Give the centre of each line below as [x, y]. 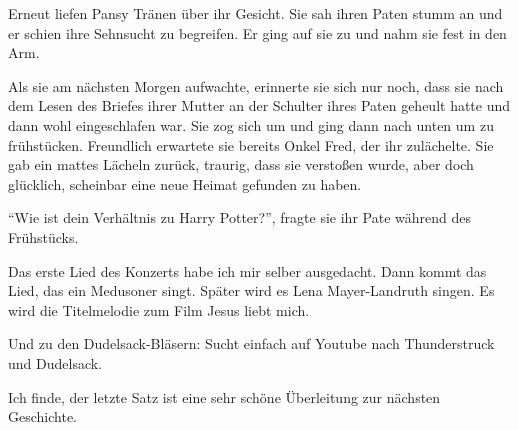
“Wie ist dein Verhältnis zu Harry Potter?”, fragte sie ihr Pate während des [239, 217]
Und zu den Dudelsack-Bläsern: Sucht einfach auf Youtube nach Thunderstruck [251, 343]
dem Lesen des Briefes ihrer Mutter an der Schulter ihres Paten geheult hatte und [259, 105]
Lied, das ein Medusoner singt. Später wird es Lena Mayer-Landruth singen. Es [251, 290]
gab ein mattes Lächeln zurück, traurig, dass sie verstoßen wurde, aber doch [241, 164]
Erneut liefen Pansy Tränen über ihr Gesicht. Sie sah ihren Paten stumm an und [255, 13]
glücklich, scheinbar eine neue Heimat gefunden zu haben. [185, 183]
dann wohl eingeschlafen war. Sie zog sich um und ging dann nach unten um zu [251, 124]
